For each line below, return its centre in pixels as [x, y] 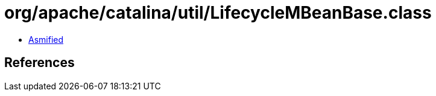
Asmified [46, 39]
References [39, 63]
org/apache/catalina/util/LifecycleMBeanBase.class [218, 13]
